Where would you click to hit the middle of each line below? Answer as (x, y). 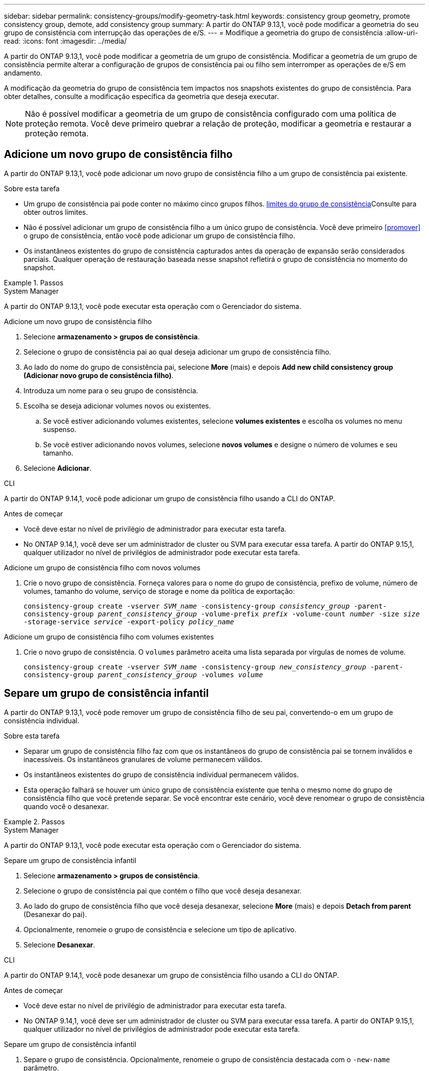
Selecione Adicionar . (58, 468)
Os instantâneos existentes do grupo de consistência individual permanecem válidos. (161, 774)
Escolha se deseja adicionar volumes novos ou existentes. (117, 406)
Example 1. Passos (34, 282)
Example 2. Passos (35, 821)
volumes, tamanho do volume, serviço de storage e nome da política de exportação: (159, 591)
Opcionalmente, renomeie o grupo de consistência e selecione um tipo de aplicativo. (160, 929)
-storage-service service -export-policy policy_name (129, 622)
